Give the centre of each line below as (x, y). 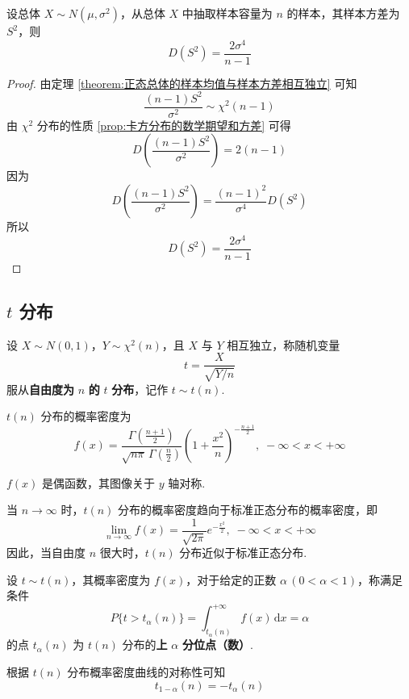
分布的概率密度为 (86, 416)
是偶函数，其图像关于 (99, 482)
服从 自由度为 (40, 389)
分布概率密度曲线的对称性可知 (146, 671)
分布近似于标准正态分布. (243, 553)
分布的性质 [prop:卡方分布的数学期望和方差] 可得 (164, 125)
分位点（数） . (217, 645)
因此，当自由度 (46, 553)
